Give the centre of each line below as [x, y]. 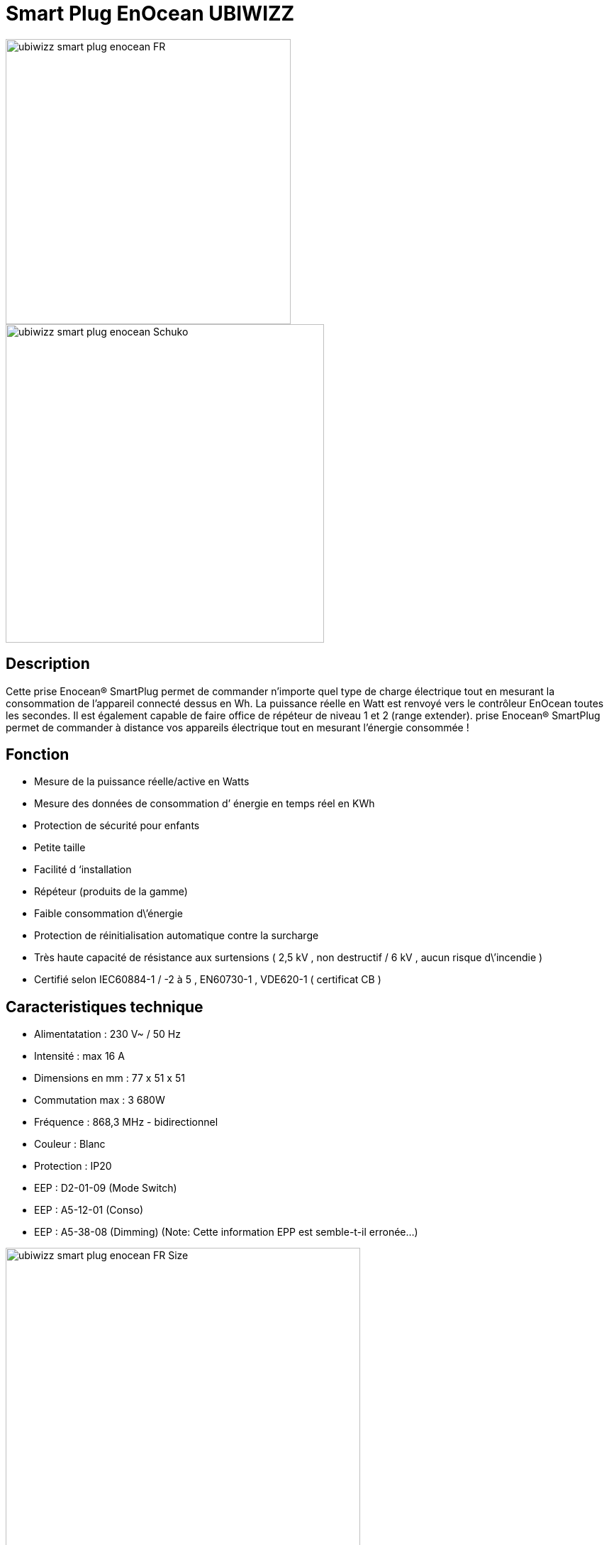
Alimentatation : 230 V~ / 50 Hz [107, 1034]
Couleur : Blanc [70, 1144]
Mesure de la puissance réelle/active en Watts [142, 782]
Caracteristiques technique [105, 1007]
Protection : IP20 [73, 1166]
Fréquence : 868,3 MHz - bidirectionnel [126, 1122]
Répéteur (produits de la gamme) [111, 892]
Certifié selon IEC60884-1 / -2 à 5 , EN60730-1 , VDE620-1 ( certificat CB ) [208, 980]
